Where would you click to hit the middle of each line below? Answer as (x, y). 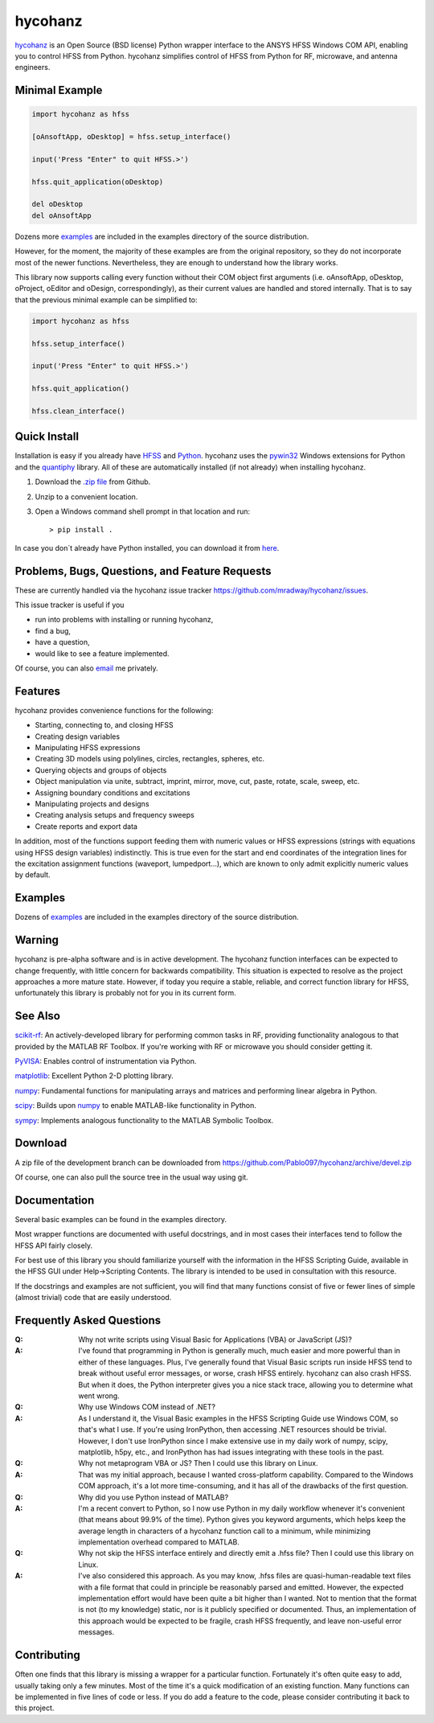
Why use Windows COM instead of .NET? (147, 1407)
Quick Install (47, 437)
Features (37, 691)
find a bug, (53, 630)
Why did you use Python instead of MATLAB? (154, 1497)
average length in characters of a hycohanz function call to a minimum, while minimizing (225, 1531)
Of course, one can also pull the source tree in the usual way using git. (131, 1177)
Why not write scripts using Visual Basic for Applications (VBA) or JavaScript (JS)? (215, 1339)
